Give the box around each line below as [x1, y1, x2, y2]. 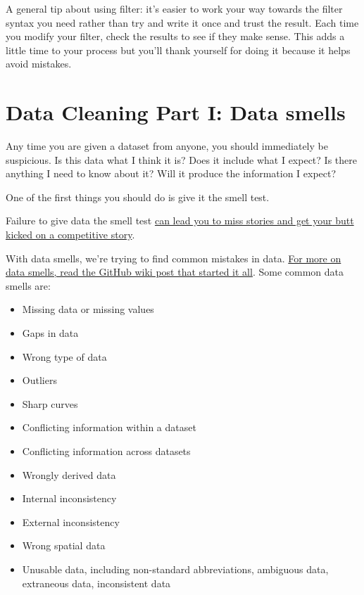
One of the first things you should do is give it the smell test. [6, 189, 270, 204]
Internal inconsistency [22, 491, 117, 506]
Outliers [22, 373, 57, 388]
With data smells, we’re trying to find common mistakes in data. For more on [6, 250, 341, 265]
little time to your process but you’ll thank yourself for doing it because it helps [6, 42, 351, 57]
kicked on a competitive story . [6, 227, 135, 242]
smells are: [6, 278, 51, 293]
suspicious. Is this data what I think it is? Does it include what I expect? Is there [6, 152, 357, 167]
